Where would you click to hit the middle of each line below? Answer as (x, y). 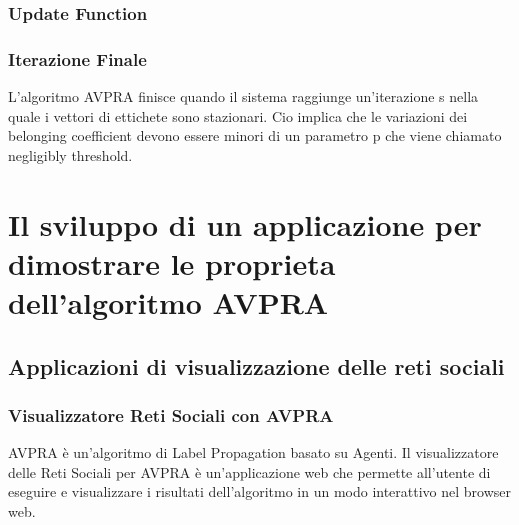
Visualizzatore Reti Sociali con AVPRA (171, 414)
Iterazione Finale (77, 58)
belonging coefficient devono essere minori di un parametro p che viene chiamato (255, 135)
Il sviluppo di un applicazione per (245, 223)
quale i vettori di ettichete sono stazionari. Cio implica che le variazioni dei (238, 115)
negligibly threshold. (70, 154)
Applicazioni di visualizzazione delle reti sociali (256, 365)
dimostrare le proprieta (172, 262)
